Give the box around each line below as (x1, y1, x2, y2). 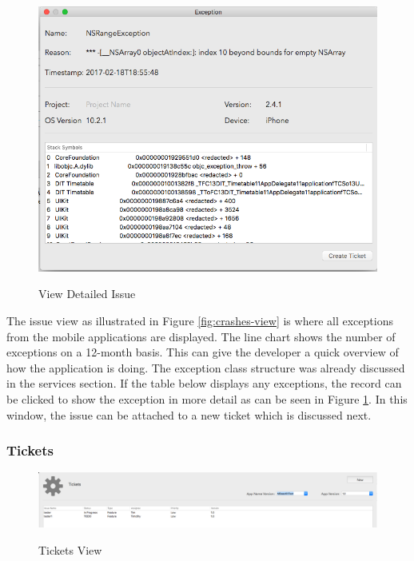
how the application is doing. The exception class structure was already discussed (6, 359, 405, 376)
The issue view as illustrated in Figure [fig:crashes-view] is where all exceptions (6, 312, 393, 329)
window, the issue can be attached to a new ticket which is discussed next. (6, 406, 372, 423)
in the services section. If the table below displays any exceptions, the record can (6, 375, 402, 392)
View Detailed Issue (38, 285, 136, 302)
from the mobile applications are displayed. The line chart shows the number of (6, 328, 396, 344)
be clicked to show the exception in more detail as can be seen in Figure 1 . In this (6, 391, 408, 408)
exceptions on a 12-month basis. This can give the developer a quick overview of (6, 344, 399, 360)
